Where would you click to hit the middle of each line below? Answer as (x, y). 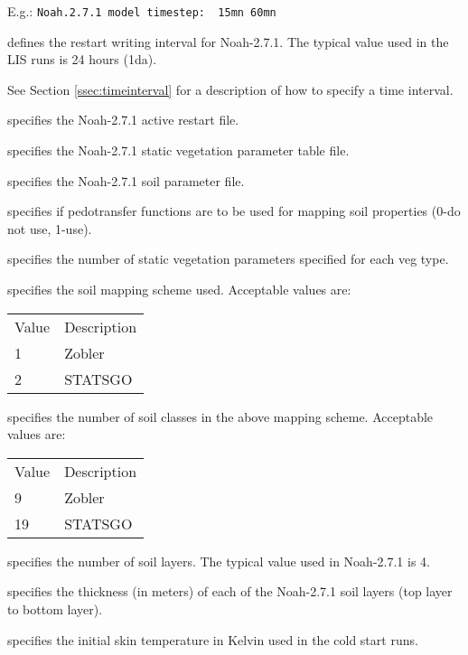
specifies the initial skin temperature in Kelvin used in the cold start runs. (213, 639)
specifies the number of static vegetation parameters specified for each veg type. (228, 259)
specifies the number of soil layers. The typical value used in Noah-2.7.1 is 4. (219, 561)
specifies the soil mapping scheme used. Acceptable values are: (179, 289)
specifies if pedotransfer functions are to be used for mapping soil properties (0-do (234, 211)
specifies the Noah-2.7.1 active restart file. (123, 120)
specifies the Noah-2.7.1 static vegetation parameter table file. (178, 150)
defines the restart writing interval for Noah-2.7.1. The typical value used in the (228, 41)
